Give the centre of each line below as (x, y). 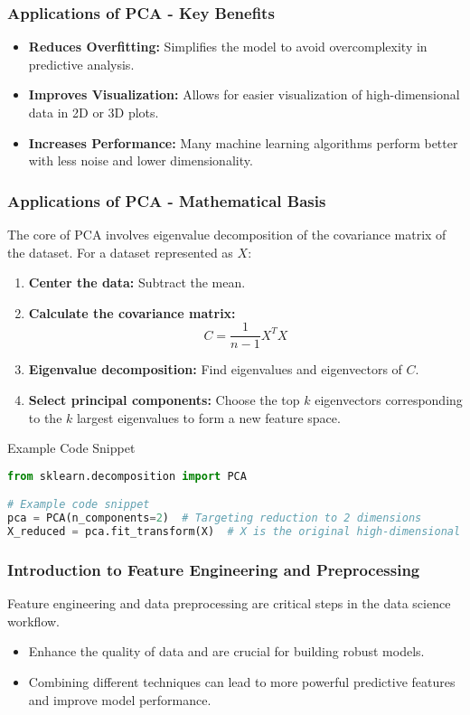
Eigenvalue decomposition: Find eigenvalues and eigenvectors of (215, 369)
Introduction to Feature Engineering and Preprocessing (214, 569)
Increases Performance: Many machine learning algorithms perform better (243, 142)
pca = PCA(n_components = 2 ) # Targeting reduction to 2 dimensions (215, 518)
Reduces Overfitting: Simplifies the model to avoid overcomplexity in (228, 47)
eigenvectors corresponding (389, 400)
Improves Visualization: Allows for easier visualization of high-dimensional (244, 94)
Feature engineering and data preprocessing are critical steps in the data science (229, 603)
